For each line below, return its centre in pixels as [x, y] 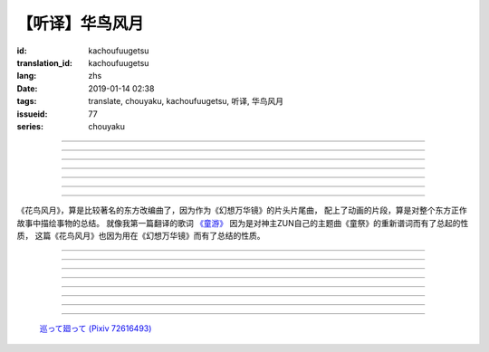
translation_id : [44, 62]
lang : [27, 76]
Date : [27, 88]
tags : [27, 101]
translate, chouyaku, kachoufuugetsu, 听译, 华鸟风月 [186, 101]
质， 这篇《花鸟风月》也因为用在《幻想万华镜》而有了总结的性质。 [141, 236]
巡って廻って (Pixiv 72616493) [96, 328]
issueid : [32, 114]
